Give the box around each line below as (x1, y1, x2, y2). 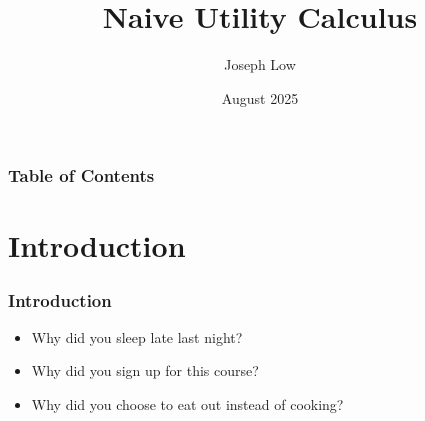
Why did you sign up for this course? (31, 360, 259, 381)
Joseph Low (224, 54, 296, 75)
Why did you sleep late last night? (31, 326, 243, 347)
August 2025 (221, 87, 299, 108)
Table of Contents (8, 163, 155, 188)
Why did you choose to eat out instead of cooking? (31, 394, 344, 415)
